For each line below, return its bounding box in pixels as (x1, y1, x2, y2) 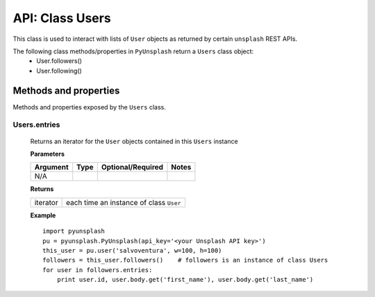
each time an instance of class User (66, 197, 181, 207)
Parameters (30, 150, 65, 158)
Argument (34, 163, 69, 172)
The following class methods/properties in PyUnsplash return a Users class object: (12, 47, 254, 55)
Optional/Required (101, 163, 163, 172)
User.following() (36, 66, 83, 75)
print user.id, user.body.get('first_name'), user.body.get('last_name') (56, 276, 314, 284)
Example (30, 211, 56, 219)
